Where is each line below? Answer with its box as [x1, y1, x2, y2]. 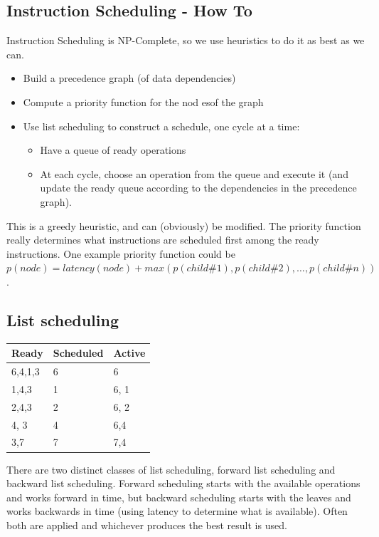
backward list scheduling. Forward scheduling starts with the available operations [6, 476, 361, 491]
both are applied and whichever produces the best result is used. [6, 517, 287, 532]
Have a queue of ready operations [40, 142, 186, 157]
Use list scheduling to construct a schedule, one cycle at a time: [23, 118, 300, 133]
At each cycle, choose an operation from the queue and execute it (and [40, 166, 348, 181]
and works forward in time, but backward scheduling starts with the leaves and [6, 489, 351, 504]
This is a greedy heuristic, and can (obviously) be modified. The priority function [6, 218, 361, 233]
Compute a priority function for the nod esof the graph [23, 94, 264, 109]
